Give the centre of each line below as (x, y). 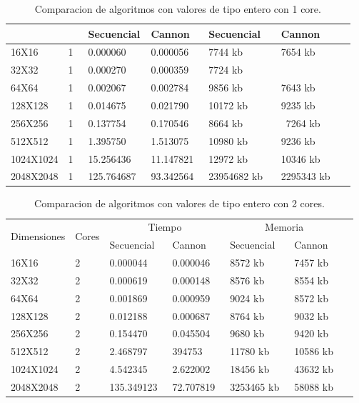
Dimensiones (38, 235)
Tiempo (165, 227)
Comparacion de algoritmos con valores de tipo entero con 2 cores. (179, 203)
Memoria (284, 227)
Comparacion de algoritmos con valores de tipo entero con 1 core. (178, 9)
